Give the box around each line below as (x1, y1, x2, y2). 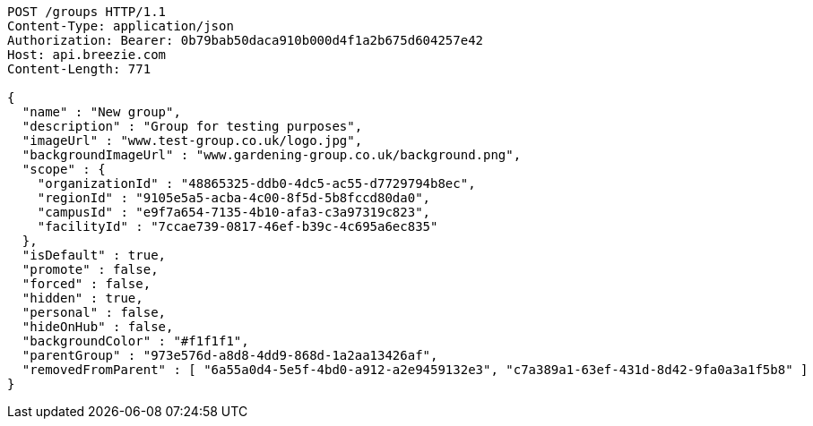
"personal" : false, (22, 305, 167, 319)
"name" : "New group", (22, 105, 181, 119)
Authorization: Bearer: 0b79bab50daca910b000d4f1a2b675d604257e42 (7, 33, 484, 47)
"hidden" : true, (22, 291, 143, 305)
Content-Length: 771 (7, 62, 151, 76)
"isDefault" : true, (22, 248, 167, 262)
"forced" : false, (22, 277, 151, 291)
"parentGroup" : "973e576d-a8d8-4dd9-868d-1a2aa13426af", (22, 348, 438, 362)
